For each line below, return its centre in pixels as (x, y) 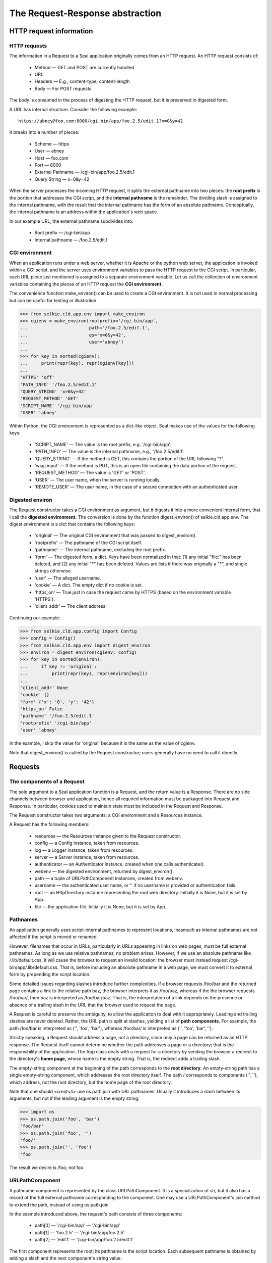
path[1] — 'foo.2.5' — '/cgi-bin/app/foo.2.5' (80, 1232)
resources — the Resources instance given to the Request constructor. (108, 836)
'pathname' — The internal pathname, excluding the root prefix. (100, 550)
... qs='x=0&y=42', (73, 335)
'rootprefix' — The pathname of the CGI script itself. (88, 543)
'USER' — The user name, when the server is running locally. (98, 479)
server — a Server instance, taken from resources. (87, 857)
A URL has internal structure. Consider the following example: (73, 109)
